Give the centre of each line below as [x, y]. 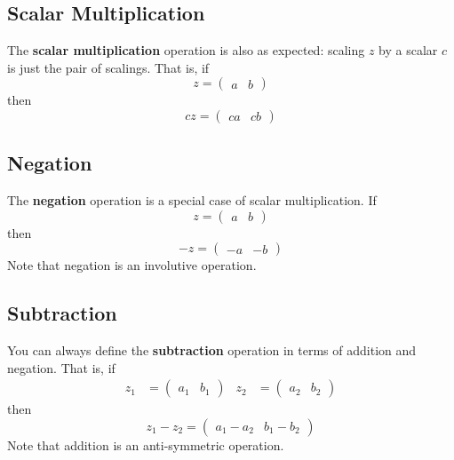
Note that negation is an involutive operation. [132, 265]
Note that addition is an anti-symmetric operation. [146, 444]
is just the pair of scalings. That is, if [108, 67]
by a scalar [408, 50]
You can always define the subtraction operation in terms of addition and [212, 350]
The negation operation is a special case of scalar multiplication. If [192, 200]
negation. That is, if [61, 367]
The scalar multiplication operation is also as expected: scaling [186, 50]
